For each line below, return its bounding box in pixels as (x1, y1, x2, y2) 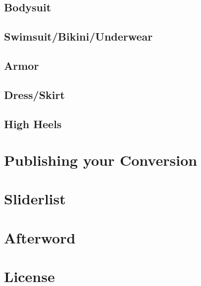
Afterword (4, 227, 76, 247)
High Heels (4, 116, 62, 131)
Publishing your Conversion (4, 150, 198, 170)
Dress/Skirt (4, 87, 65, 102)
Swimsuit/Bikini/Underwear (4, 29, 153, 44)
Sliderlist (4, 189, 66, 209)
